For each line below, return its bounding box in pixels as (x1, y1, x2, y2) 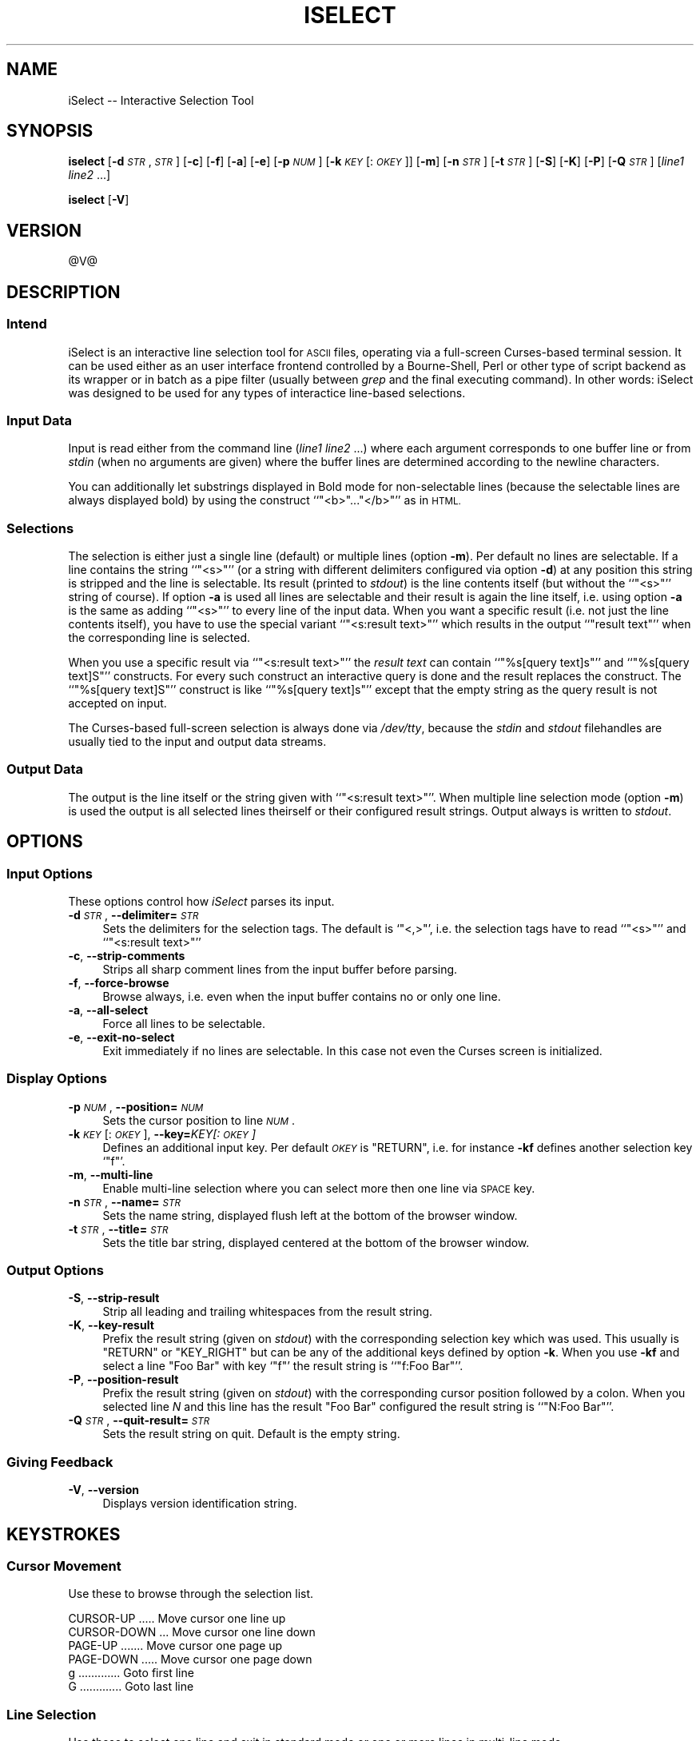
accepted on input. (68, 696, 167, 710)
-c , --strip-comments (68, 948, 185, 962)
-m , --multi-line (68, 1167, 153, 1181)
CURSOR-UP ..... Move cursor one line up (68, 1612, 286, 1626)
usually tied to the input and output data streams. (68, 735, 327, 748)
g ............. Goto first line (68, 1666, 194, 1680)
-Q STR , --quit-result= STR (68, 1413, 210, 1428)
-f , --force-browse (68, 975, 169, 990)
